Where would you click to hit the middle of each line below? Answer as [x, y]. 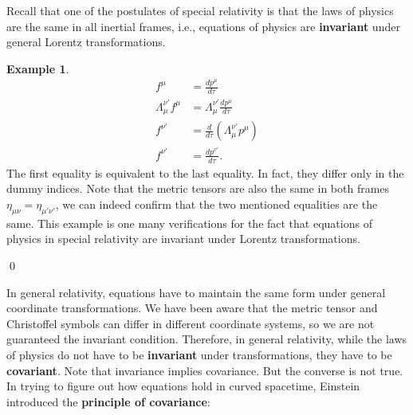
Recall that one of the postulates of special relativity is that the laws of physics [200, 10]
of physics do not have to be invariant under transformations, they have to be [199, 354]
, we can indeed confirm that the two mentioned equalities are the [216, 204]
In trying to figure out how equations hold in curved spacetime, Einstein [183, 386]
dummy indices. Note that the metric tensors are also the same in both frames [198, 188]
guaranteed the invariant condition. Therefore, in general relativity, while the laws [207, 339]
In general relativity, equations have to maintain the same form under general [196, 292]
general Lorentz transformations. [86, 42]
